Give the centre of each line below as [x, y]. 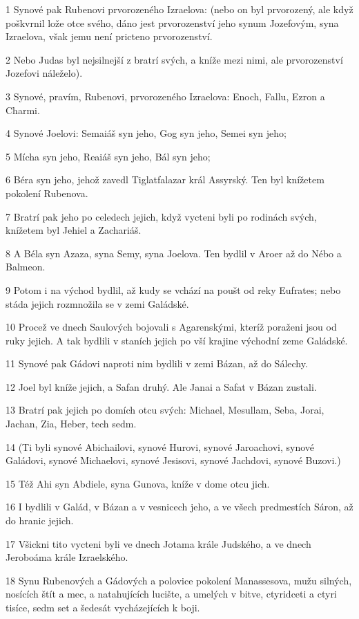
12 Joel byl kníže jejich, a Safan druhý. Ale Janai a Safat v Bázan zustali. [161, 386]
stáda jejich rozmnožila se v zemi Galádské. [97, 303]
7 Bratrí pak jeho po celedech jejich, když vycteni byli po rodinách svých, [161, 216]
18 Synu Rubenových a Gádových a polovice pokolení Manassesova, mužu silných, [179, 580]
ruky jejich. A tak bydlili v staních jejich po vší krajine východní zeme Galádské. [177, 340]
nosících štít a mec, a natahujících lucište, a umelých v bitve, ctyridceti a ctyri [171, 594]
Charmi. [23, 110]
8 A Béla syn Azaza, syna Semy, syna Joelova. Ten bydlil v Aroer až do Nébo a [174, 253]
